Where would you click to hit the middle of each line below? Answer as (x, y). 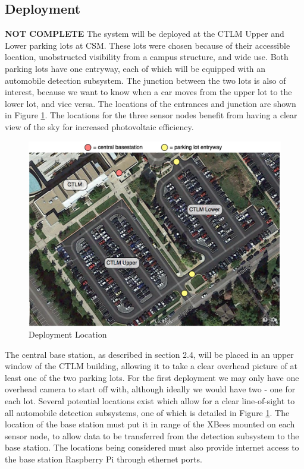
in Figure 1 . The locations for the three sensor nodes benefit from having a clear (151, 115)
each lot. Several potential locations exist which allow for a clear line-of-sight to (150, 401)
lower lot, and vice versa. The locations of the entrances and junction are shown (151, 103)
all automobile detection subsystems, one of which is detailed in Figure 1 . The (147, 412)
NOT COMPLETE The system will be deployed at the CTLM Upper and (145, 34)
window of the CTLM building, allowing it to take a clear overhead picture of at (151, 366)
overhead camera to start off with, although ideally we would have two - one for (150, 389)
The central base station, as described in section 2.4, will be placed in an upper (149, 354)
